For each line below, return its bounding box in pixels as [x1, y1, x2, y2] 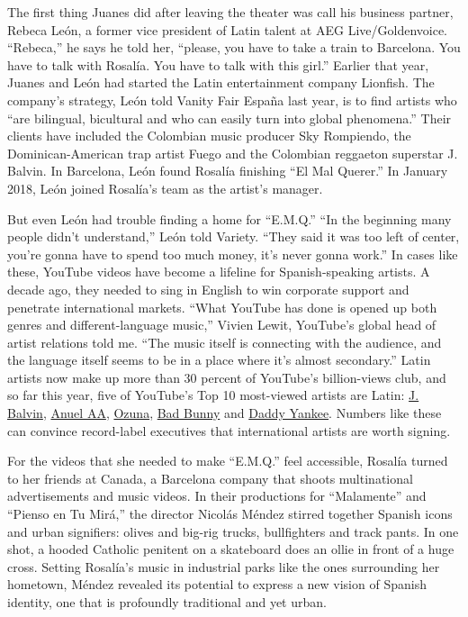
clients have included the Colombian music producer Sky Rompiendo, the [7, 126, 411, 145]
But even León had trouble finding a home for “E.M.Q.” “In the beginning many [7, 209, 452, 228]
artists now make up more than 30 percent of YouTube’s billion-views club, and [7, 367, 446, 386]
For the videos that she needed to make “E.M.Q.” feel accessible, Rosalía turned [7, 451, 448, 470]
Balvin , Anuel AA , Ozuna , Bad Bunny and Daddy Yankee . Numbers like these [7, 404, 442, 422]
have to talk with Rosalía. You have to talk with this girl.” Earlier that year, [7, 55, 429, 74]
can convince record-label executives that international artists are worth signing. [7, 421, 451, 440]
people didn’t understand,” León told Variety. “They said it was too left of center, [7, 227, 460, 246]
